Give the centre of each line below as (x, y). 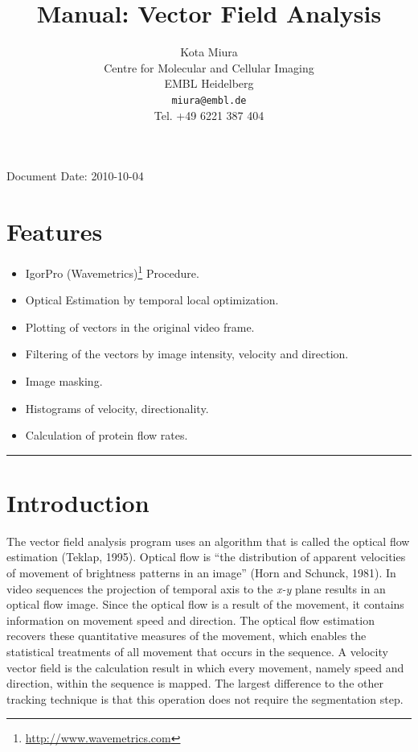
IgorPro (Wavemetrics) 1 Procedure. (112, 271)
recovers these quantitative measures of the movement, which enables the (186, 636)
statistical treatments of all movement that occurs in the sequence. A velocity (197, 651)
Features (55, 231)
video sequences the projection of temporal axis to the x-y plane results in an (196, 588)
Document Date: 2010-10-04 (75, 176)
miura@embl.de (209, 100)
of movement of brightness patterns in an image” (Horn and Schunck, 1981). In (201, 572)
